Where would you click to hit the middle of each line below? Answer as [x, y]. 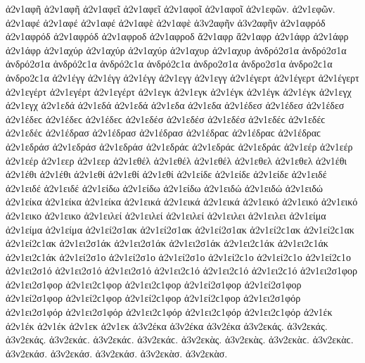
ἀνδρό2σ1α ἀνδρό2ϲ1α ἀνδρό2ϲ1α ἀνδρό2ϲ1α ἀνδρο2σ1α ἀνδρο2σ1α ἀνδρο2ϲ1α [169, 64]
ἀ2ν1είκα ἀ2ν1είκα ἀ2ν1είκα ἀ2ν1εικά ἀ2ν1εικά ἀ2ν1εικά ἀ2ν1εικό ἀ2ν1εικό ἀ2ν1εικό [182, 202]
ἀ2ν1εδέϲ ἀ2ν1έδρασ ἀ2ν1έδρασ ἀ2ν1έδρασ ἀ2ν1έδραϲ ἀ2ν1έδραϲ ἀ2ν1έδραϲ [164, 133]
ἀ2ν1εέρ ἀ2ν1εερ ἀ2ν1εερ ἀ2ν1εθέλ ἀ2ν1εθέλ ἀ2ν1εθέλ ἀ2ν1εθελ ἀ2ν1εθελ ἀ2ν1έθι [177, 160]
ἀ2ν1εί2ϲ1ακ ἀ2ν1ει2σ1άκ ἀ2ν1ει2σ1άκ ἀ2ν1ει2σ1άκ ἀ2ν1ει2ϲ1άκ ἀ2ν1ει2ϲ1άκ [167, 243]
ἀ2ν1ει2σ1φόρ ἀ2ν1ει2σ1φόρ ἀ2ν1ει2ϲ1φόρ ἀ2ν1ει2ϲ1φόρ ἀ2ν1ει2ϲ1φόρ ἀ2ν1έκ [169, 312]
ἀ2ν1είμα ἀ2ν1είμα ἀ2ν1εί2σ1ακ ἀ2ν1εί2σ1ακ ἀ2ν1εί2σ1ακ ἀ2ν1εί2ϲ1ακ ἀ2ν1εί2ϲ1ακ [180, 229]
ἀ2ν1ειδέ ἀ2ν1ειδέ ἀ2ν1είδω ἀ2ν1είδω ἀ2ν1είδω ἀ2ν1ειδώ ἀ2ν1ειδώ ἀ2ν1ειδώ [164, 187]
